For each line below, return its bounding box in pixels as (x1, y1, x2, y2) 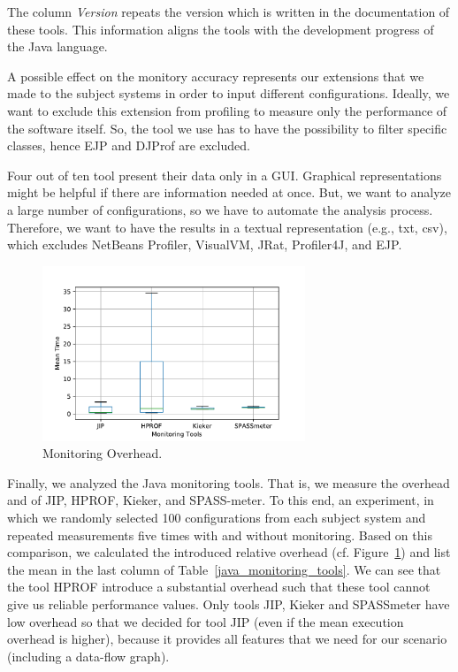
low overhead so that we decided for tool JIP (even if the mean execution (7, 612, 404, 630)
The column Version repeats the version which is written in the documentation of (7, 3, 450, 20)
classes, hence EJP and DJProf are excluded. (7, 136, 250, 155)
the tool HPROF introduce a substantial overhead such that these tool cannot (7, 577, 431, 596)
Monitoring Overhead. (42, 444, 163, 462)
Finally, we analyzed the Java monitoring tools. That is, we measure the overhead (7, 473, 450, 492)
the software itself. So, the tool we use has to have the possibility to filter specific (7, 118, 447, 137)
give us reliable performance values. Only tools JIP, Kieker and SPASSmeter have (7, 594, 450, 613)
